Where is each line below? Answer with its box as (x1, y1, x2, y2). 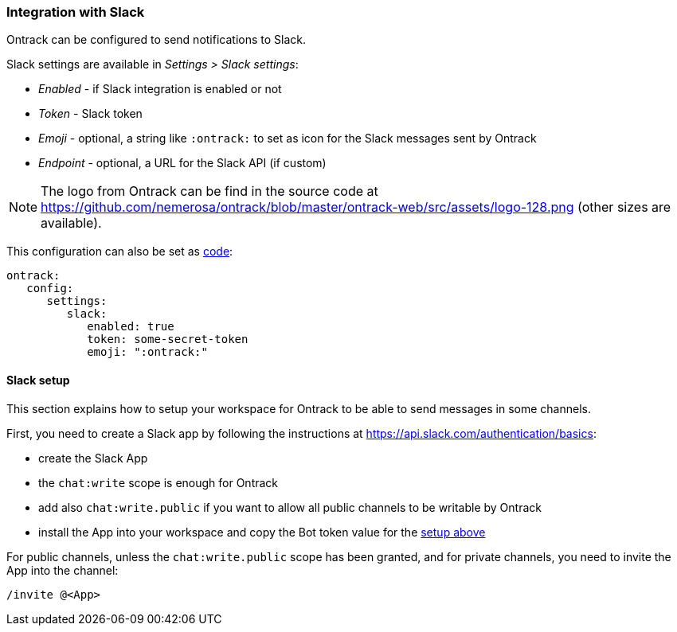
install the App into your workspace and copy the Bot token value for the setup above (38, 525, 486, 539)
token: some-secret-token (87, 333, 248, 346)
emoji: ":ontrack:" (87, 345, 208, 359)
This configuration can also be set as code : (6, 244, 233, 259)
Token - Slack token (38, 107, 143, 121)
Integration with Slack (6, 4, 145, 20)
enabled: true (87, 320, 174, 334)
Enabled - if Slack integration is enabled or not (38, 82, 282, 96)
